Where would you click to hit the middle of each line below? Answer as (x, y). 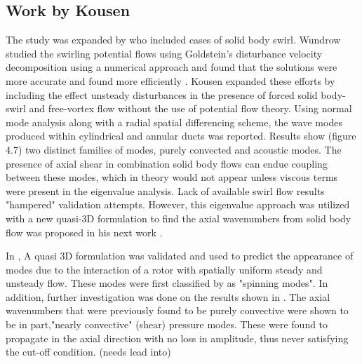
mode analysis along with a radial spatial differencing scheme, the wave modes (174, 122)
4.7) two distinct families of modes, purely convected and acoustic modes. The (174, 149)
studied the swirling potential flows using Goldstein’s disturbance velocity (164, 53)
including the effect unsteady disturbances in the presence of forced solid (162, 94)
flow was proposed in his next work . (84, 232)
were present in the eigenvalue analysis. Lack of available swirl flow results (165, 190)
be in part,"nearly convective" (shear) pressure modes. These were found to (167, 324)
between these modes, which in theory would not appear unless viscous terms (172, 177)
